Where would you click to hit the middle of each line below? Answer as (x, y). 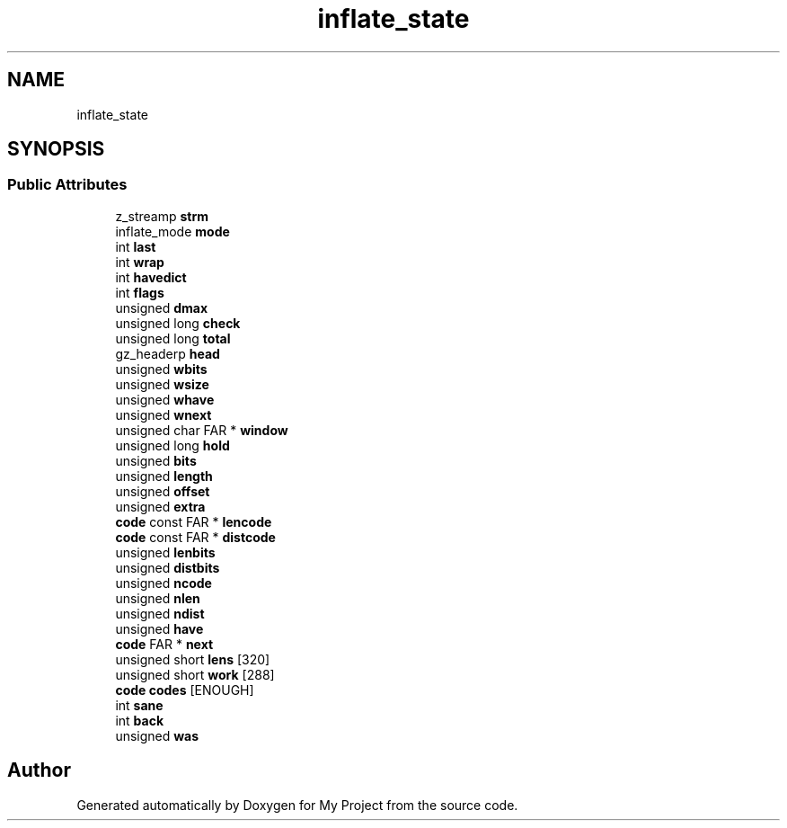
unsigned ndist (160, 613)
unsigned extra (160, 506)
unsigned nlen (158, 598)
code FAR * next (164, 644)
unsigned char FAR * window (202, 430)
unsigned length (164, 476)
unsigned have (159, 628)
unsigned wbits (161, 369)
